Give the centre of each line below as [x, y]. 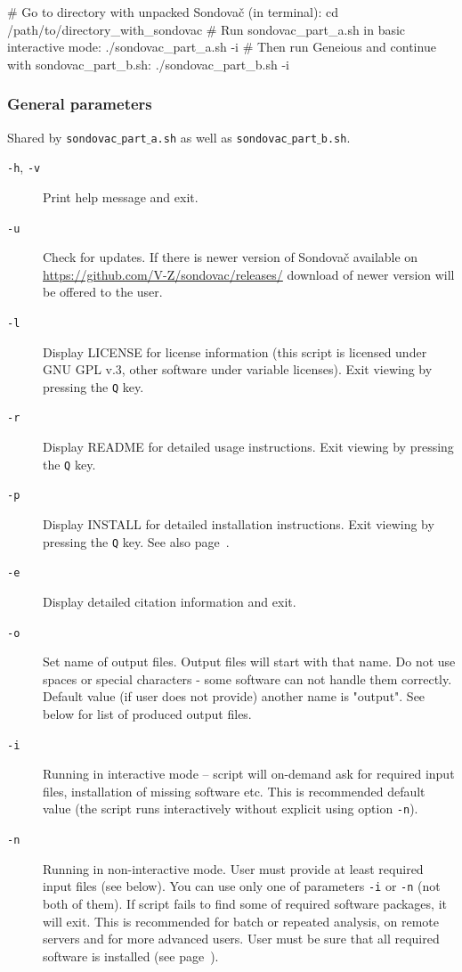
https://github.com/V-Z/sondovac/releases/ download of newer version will [249, 274]
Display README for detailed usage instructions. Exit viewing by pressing [248, 447]
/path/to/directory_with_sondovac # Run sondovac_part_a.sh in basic [207, 29]
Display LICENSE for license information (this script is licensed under [235, 351]
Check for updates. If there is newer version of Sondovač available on [231, 257]
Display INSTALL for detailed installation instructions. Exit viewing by [239, 524]
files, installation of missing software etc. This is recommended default [234, 791]
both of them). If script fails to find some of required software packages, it [245, 903]
